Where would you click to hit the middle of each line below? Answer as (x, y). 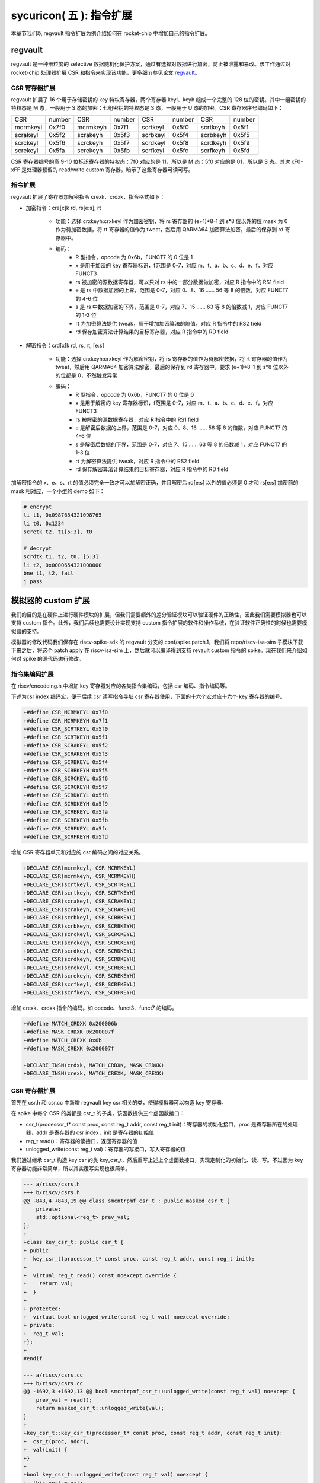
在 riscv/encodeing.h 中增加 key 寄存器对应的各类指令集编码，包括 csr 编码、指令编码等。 (121, 686)
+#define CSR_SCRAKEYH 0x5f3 (66, 754)
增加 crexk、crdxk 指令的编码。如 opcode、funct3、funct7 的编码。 (94, 1008)
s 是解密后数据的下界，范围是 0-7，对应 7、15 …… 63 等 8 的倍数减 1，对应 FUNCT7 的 (181, 444)
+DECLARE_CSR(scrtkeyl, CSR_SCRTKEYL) (80, 884)
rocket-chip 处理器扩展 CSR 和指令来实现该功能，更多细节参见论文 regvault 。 (105, 72)
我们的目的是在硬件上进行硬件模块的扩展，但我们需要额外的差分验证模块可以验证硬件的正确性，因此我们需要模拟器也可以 (159, 615)
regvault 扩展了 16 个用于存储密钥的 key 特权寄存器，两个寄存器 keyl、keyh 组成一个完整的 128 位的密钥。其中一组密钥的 (159, 99)
